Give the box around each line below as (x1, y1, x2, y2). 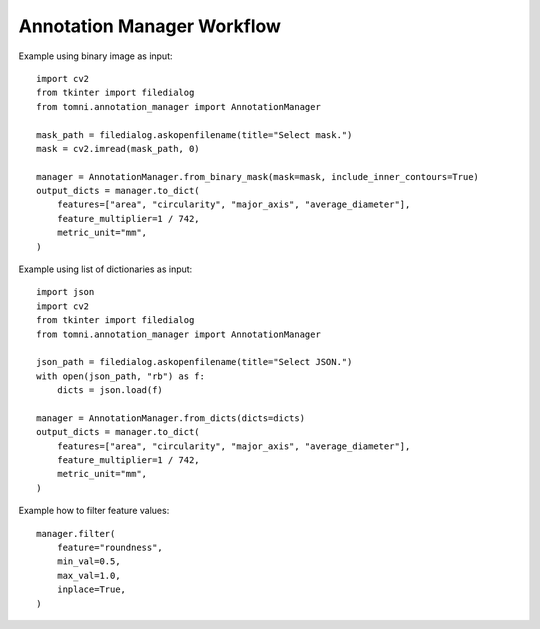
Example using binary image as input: (18, 50, 174, 62)
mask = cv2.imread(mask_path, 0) (36, 143, 200, 154)
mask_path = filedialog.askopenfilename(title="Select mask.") (36, 129, 353, 140)
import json (36, 286, 95, 298)
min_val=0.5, (56, 556, 121, 567)
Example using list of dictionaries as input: (18, 263, 193, 275)
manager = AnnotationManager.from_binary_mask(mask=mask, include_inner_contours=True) (36, 171, 480, 182)
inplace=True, (56, 584, 127, 595)
